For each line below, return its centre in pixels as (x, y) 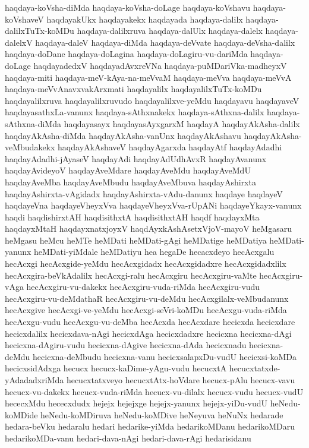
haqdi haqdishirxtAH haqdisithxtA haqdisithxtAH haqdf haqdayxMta (132, 217)
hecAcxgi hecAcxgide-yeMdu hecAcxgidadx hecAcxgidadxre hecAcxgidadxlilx (146, 264)
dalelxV (19, 42)
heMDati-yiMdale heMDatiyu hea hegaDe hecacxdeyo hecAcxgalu (154, 252)
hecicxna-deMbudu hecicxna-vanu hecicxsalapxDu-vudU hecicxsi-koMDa (165, 356)
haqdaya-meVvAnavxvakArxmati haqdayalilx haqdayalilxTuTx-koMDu (133, 89)
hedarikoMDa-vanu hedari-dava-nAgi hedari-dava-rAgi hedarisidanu (128, 438)
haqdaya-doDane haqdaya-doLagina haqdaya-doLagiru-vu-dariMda (126, 54)
